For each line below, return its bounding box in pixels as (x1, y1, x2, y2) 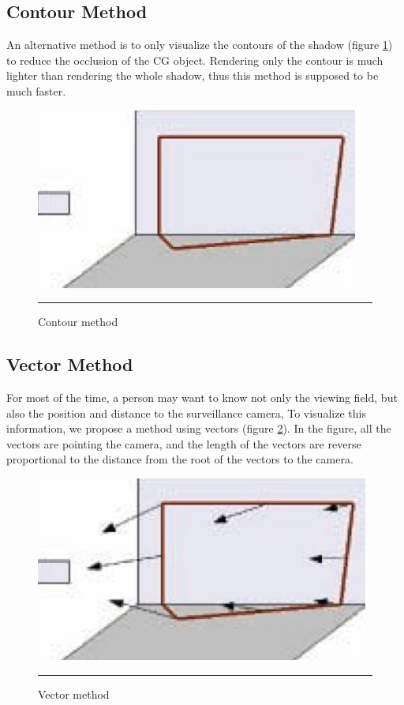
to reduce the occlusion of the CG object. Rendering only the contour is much (6, 51, 383, 68)
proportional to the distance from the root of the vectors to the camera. (6, 451, 353, 467)
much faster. (6, 82, 66, 99)
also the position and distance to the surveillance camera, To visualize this (6, 404, 366, 421)
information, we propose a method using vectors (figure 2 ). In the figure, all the (6, 420, 391, 437)
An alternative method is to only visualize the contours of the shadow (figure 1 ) (6, 36, 393, 53)
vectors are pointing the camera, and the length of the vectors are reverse (6, 435, 361, 452)
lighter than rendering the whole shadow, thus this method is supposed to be (6, 67, 379, 84)
